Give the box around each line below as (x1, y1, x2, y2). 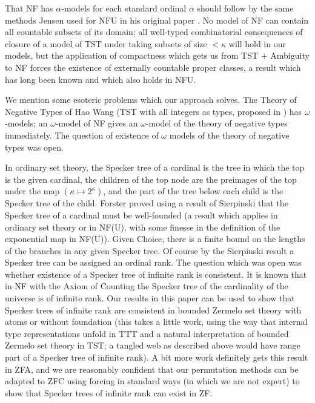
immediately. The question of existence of (5, 128, 159, 141)
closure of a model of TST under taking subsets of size (5, 37, 207, 50)
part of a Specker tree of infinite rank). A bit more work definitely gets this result (5, 351, 308, 364)
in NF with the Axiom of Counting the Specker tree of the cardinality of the (5, 280, 288, 292)
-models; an (5, 117, 48, 129)
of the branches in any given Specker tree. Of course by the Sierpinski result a (5, 244, 294, 257)
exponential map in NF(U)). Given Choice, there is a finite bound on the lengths (5, 232, 305, 245)
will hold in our (228, 37, 286, 50)
